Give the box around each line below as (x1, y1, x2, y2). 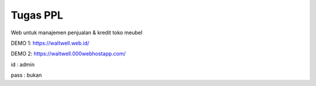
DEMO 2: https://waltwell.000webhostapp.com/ (11, 50, 126, 58)
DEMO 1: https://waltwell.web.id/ (11, 40, 90, 46)
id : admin (11, 61, 35, 68)
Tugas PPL (11, 9, 64, 21)
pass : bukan (11, 71, 42, 78)
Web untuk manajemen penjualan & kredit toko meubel (11, 29, 143, 36)
